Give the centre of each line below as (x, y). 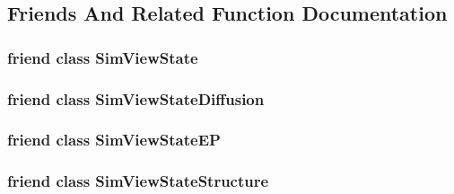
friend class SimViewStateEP (114, 140)
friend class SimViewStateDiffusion (136, 98)
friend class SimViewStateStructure (138, 181)
